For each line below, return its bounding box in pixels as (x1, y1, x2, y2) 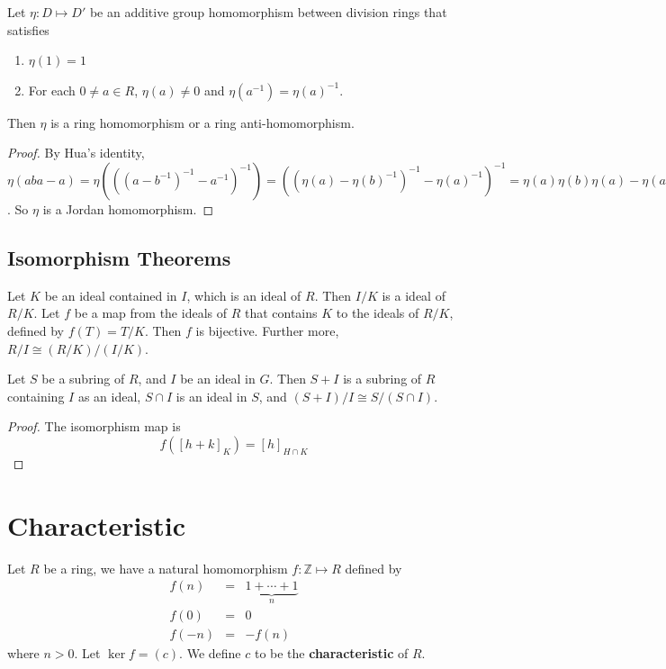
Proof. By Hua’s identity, (7, 143, 145, 162)
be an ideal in (180, 369, 256, 388)
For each (28, 80, 76, 99)
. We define (179, 643, 241, 662)
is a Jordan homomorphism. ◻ (42, 199, 214, 218)
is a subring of (343, 369, 422, 388)
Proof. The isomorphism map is (7, 417, 181, 436)
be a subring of (41, 369, 125, 388)
